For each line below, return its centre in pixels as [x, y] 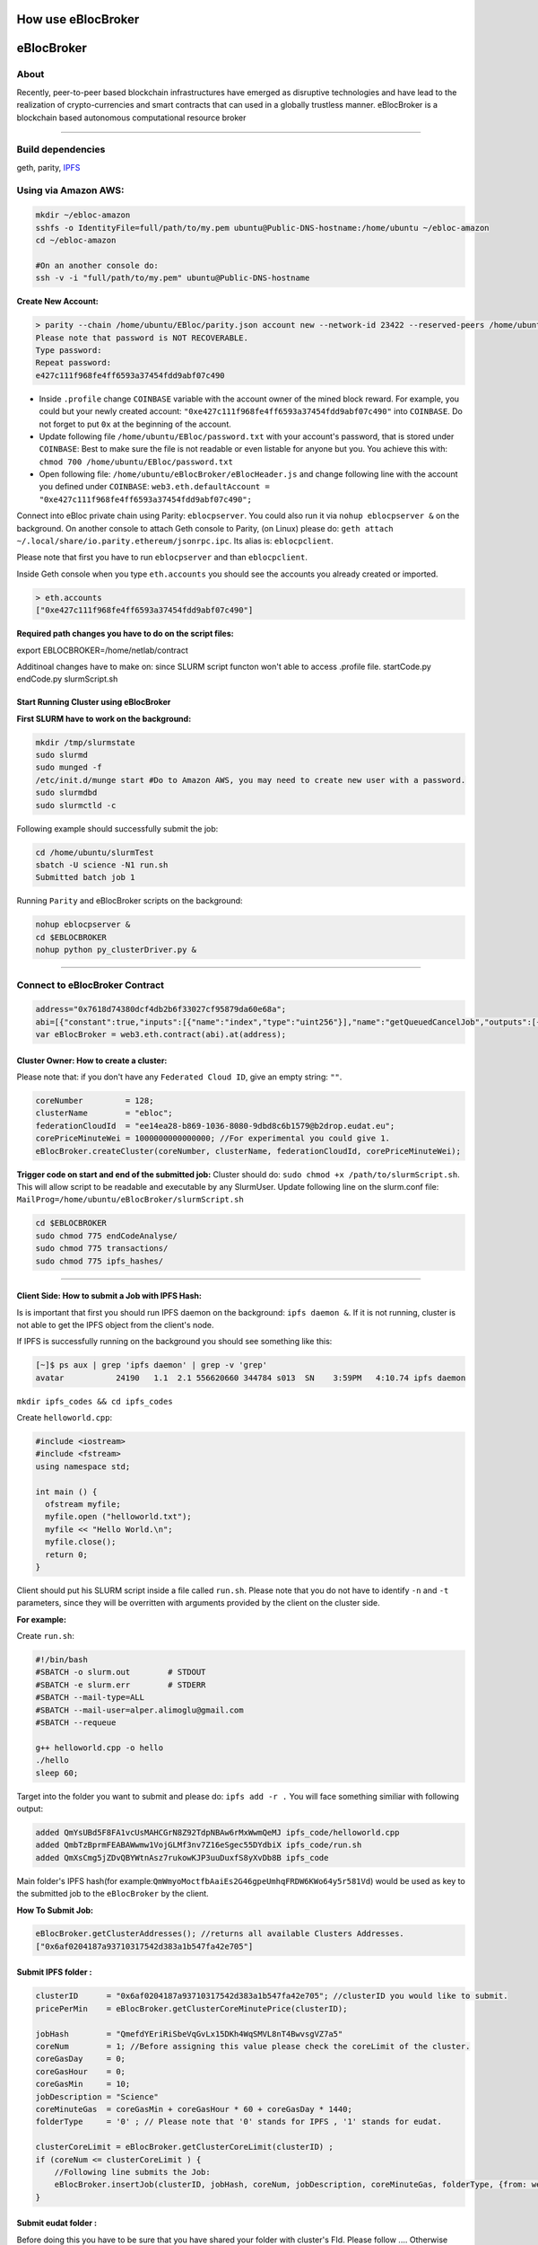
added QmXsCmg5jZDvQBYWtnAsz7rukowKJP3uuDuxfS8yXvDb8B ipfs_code [182, 1858]
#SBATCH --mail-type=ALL [90, 1698]
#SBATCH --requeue [76, 1723]
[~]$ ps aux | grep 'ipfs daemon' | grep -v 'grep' [152, 1365]
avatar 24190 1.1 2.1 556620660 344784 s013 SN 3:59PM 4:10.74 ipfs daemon [251, 1378]
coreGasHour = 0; [80, 2071]
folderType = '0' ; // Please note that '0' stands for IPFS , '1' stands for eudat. [239, 2122]
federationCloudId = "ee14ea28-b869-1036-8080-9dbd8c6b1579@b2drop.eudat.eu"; [215, 1126]
